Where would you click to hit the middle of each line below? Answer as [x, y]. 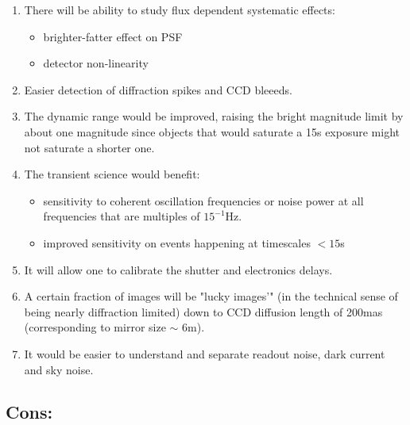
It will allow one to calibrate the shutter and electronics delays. [178, 269]
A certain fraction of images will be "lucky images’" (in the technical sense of [211, 296]
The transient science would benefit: [112, 174]
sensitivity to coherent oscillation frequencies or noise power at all [203, 200]
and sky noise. [59, 369]
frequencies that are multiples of [122, 216]
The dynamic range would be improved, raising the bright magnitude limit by [214, 116]
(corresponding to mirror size [95, 327]
